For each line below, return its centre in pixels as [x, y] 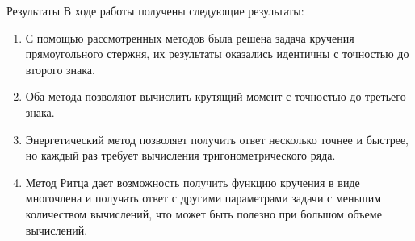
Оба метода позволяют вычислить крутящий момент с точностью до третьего [216, 96]
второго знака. [60, 69]
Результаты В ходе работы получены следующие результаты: [155, 10]
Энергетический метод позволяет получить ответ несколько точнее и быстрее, [217, 139]
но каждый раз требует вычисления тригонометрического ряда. [180, 155]
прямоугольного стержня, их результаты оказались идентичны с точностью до [217, 54]
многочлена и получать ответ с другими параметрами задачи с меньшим [203, 198]
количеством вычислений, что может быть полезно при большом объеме [203, 213]
